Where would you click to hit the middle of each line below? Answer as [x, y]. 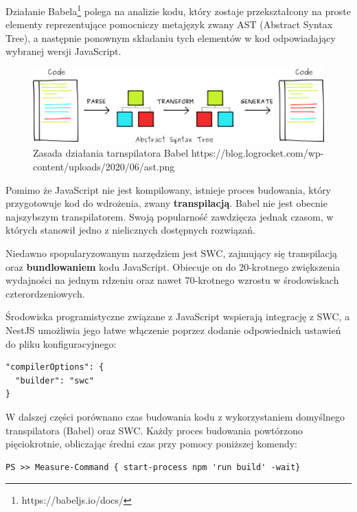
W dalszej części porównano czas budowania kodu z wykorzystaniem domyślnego [175, 416]
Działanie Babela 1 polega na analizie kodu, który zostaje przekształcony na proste [178, 10]
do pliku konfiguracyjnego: [61, 343]
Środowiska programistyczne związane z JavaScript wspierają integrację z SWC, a [178, 316]
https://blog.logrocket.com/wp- [257, 153]
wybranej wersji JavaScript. [64, 51]
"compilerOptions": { [55, 367]
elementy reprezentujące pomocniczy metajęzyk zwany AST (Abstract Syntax [169, 24]
